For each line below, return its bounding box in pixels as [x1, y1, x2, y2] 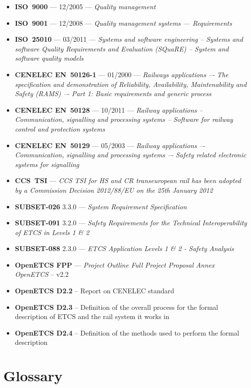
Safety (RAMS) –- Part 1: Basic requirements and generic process [15, 88, 212, 99]
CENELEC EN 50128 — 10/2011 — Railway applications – [15, 104, 203, 115]
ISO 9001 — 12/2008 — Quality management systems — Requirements [15, 17, 232, 28]
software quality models [15, 53, 84, 63]
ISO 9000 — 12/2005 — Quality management [15, 1, 156, 11]
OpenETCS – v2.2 [15, 269, 69, 279]
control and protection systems [15, 123, 105, 134]
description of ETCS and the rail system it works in [15, 311, 169, 321]
